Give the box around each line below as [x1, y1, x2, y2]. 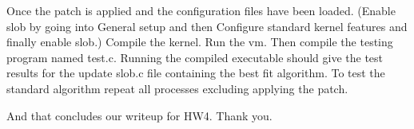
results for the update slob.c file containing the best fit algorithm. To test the [6, 64, 385, 81]
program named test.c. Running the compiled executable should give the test [6, 49, 384, 65]
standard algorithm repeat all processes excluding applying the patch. [6, 80, 348, 96]
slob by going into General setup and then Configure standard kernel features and [6, 18, 408, 34]
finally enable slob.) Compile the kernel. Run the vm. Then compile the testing [6, 33, 393, 50]
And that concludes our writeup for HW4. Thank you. [6, 107, 273, 123]
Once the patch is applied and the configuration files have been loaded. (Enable [6, 2, 396, 18]
